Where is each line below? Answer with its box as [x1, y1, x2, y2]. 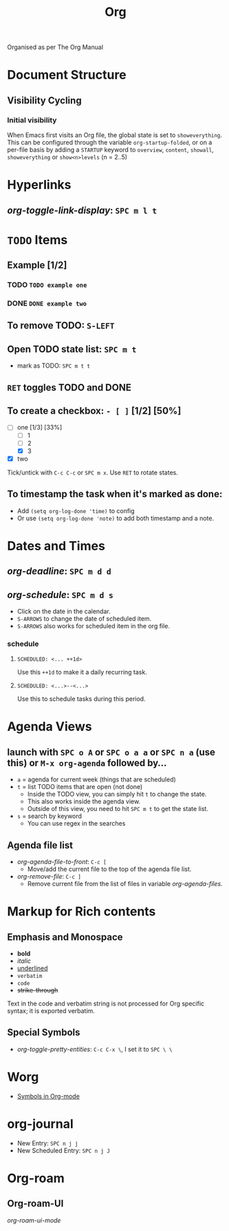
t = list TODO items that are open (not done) [17, 783, 143, 791]
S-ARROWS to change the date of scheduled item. [17, 614, 152, 623]
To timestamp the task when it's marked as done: [7, 488, 223, 500]
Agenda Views [7, 719, 92, 734]
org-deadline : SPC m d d [7, 566, 111, 577]
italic [17, 957, 32, 965]
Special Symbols [7, 1027, 80, 1039]
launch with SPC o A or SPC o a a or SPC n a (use [7, 746, 215, 758]
